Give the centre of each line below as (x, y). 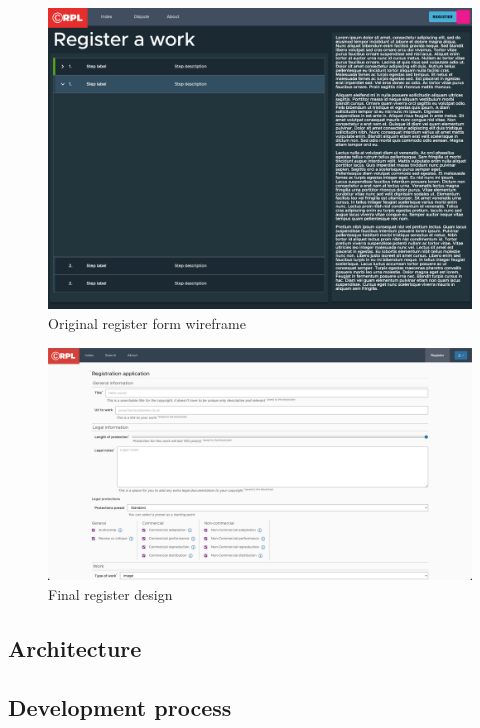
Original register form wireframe (147, 323)
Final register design (110, 593)
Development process (120, 706)
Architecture (75, 647)
